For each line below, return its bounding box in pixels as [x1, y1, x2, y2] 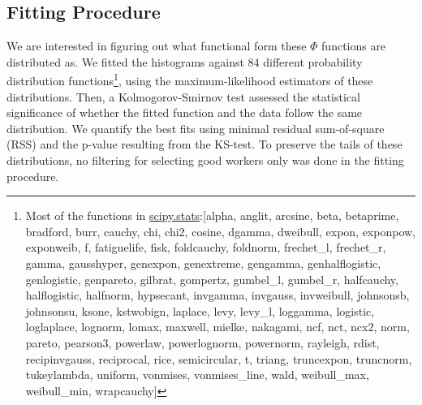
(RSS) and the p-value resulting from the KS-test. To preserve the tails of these [6, 136, 403, 153]
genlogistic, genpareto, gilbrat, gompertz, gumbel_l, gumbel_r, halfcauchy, [25, 270, 398, 287]
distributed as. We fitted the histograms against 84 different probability [6, 53, 363, 70]
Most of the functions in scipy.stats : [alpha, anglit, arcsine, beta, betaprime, [25, 207, 399, 224]
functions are [321, 37, 386, 54]
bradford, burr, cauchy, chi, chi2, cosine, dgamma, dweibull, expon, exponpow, [25, 222, 416, 239]
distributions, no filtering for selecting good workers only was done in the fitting [6, 152, 404, 169]
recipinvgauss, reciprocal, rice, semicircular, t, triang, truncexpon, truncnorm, [25, 350, 412, 367]
